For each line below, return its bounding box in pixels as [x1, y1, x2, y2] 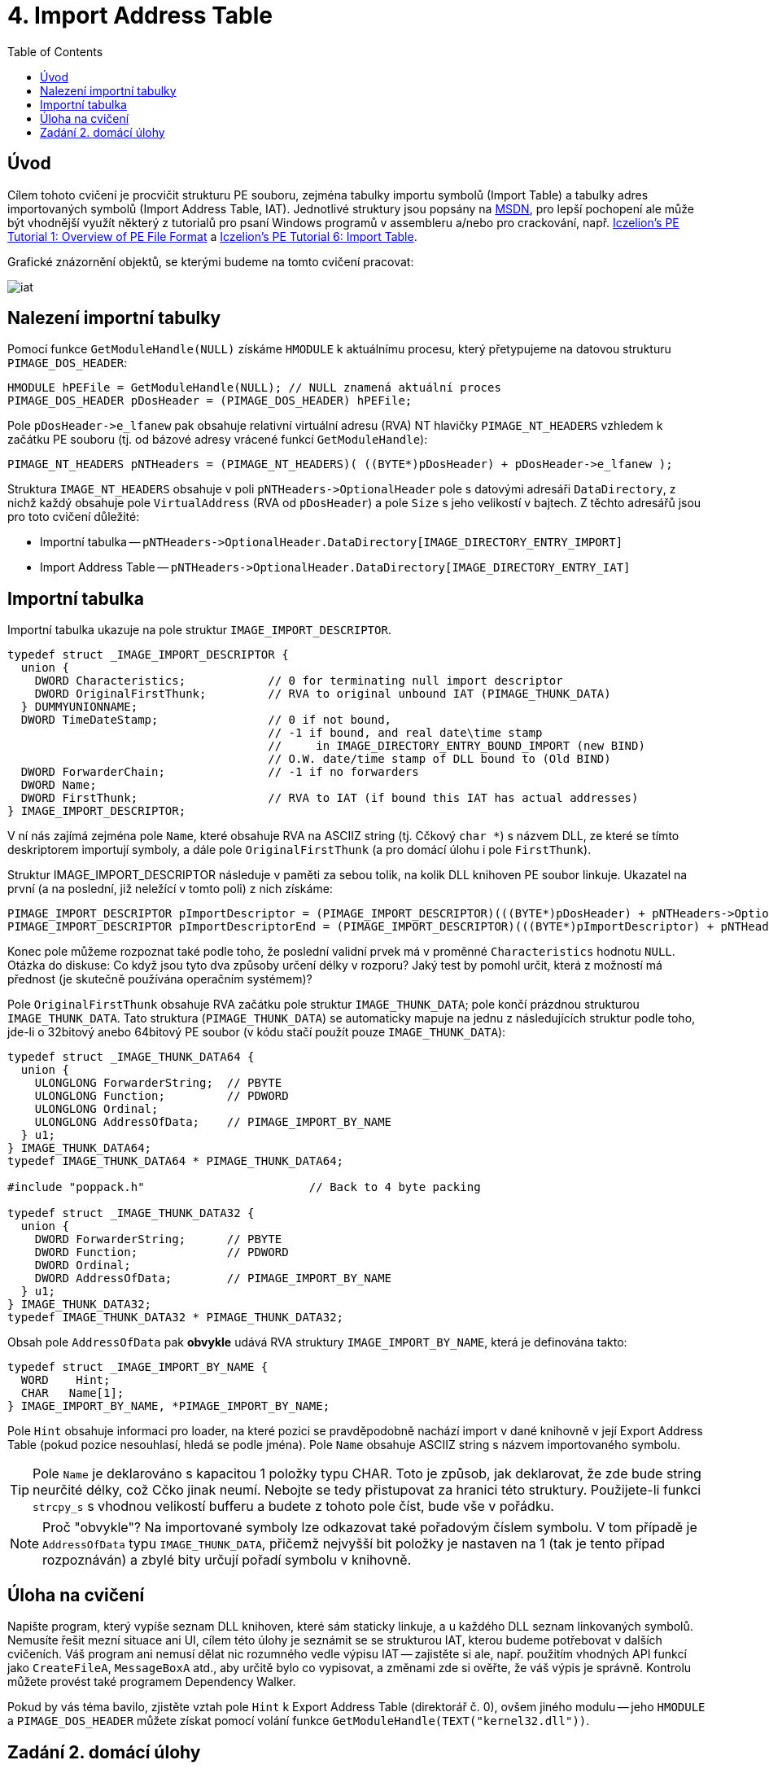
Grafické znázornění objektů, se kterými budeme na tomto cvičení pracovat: [7, 254, 414, 269]
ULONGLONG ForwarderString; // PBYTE [34, 1076, 282, 1090]
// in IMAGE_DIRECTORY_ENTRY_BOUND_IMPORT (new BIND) [268, 739, 645, 753]
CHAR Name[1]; [20, 1386, 125, 1400]
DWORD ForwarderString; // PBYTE [34, 1233, 282, 1246]
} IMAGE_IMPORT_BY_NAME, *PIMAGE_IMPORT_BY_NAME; [7, 1399, 330, 1413]
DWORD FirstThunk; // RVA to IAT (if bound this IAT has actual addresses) [20, 791, 639, 805]
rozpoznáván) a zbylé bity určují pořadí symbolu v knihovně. [42, 1552, 412, 1569]
